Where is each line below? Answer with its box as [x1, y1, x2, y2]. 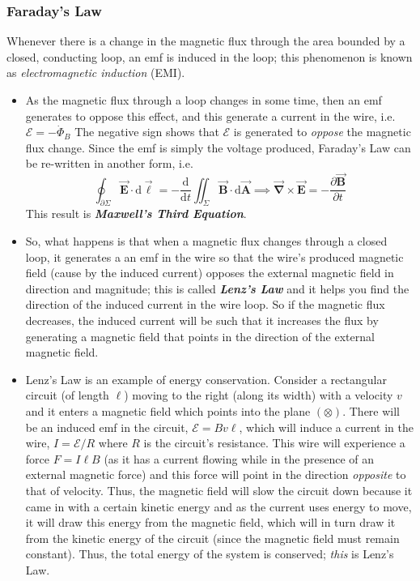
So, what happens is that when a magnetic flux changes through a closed [25, 233, 388, 250]
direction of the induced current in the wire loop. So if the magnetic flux [25, 296, 385, 313]
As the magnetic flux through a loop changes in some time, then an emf [25, 92, 382, 108]
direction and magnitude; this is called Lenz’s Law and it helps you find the [25, 280, 409, 297]
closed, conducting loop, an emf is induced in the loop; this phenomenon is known [6, 48, 413, 65]
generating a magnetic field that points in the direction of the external [25, 327, 375, 344]
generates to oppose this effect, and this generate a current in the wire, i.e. [25, 107, 396, 124]
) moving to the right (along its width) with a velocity [124, 387, 393, 404]
